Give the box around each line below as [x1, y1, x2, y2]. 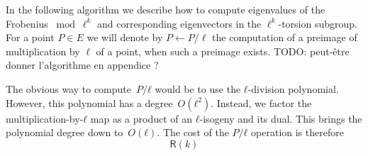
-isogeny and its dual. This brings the [199, 111, 362, 126]
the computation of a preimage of [212, 30, 357, 45]
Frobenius [6, 16, 48, 30]
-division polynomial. [247, 81, 339, 96]
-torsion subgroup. [278, 16, 357, 30]
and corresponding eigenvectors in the [97, 16, 262, 30]
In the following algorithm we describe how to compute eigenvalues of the [6, 2, 325, 16]
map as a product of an [90, 111, 193, 126]
